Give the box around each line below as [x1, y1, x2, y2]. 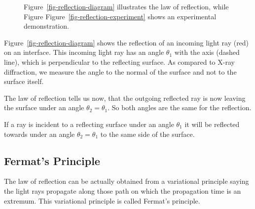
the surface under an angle [4, 102, 84, 113]
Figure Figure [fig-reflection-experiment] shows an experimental [24, 11, 217, 21]
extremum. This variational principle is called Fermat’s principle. [4, 195, 200, 206]
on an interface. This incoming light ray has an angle [4, 47, 164, 57]
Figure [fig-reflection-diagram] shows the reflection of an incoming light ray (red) [4, 37, 249, 47]
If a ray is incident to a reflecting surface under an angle [4, 119, 174, 129]
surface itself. [4, 76, 44, 86]
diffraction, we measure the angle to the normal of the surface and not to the [4, 66, 237, 77]
